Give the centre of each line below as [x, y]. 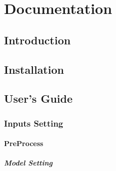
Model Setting [28, 163]
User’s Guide [38, 98]
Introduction [37, 40]
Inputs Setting [34, 123]
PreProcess [24, 143]
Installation [34, 69]
